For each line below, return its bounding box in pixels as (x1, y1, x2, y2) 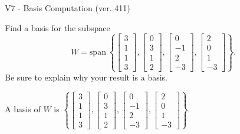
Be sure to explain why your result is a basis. (5, 71, 168, 83)
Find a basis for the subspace (5, 21, 110, 33)
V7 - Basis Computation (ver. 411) (5, 2, 130, 14)
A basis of (5, 103, 41, 115)
